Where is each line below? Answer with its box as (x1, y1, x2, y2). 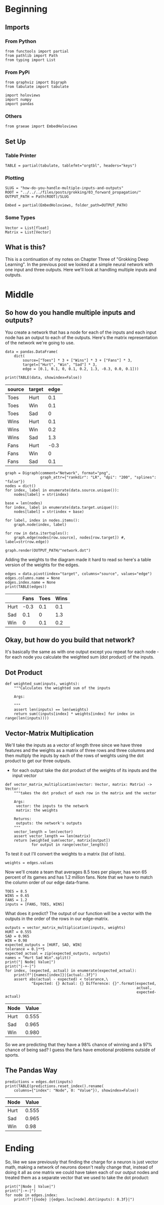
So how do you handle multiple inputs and (5, 309, 136, 317)
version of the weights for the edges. (5, 562, 80, 568)
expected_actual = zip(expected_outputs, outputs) (5, 951, 111, 956)
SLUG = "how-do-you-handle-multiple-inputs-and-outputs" (5, 186, 124, 191)
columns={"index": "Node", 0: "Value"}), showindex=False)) (14, 1088, 139, 1093)
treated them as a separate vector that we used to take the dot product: (5, 1175, 149, 1180)
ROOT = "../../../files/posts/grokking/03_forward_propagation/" (5, 190, 141, 195)
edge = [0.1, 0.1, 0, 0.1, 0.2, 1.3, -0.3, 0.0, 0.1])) (23, 366, 139, 372)
